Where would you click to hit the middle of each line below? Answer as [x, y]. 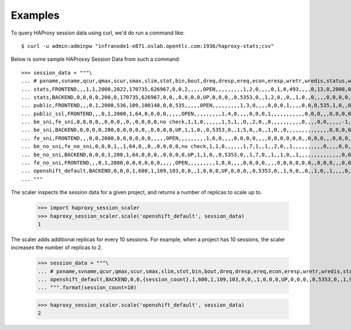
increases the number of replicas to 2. [57, 247]
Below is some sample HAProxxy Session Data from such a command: [96, 59]
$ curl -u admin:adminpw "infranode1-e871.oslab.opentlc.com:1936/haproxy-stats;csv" [148, 46]
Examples [35, 15]
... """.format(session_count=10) [87, 288]
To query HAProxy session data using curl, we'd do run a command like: [98, 33]
